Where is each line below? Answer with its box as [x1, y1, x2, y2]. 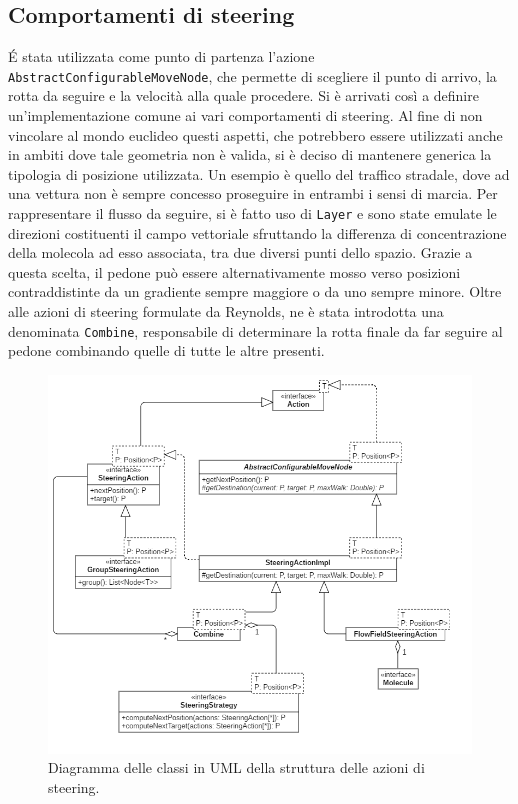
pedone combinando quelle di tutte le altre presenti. [8, 340, 325, 361]
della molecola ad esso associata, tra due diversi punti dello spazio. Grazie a [8, 242, 473, 263]
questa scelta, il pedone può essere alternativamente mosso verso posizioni [8, 261, 461, 282]
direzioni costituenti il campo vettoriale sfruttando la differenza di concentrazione [8, 222, 507, 243]
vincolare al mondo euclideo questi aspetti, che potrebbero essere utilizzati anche [8, 124, 503, 145]
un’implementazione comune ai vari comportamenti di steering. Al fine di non [8, 105, 483, 126]
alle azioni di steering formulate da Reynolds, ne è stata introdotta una [8, 301, 444, 322]
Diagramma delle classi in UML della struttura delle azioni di [48, 757, 425, 778]
